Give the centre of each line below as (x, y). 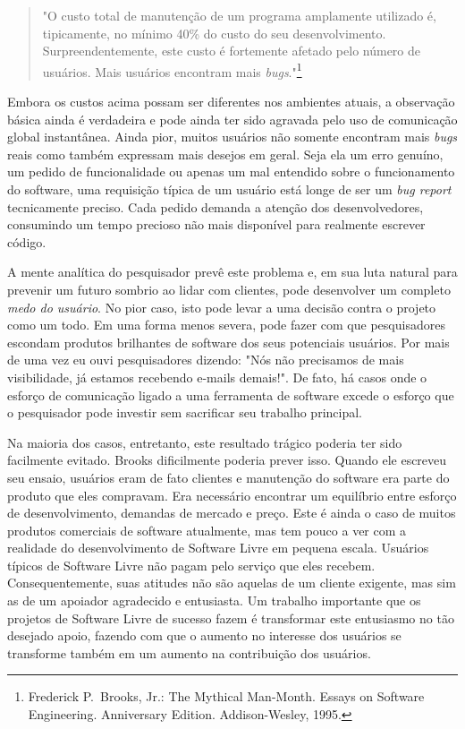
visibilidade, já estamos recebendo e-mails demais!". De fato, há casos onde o (217, 377)
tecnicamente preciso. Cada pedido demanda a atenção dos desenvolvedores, (216, 206)
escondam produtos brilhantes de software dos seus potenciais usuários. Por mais (228, 342)
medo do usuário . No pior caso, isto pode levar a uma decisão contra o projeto (222, 307)
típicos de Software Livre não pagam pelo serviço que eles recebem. (191, 565)
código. (27, 241)
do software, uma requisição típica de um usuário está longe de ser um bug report (229, 189)
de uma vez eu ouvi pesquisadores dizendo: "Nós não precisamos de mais (206, 360)
